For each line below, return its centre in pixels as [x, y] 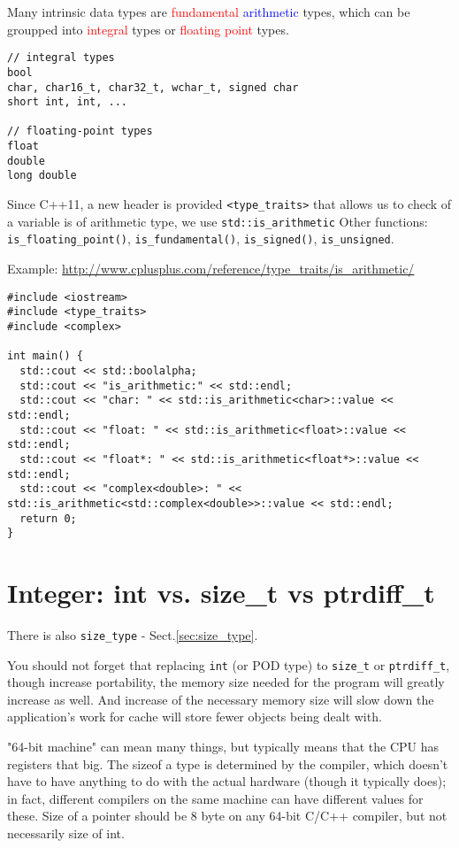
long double [42, 176]
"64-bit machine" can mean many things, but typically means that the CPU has [223, 747]
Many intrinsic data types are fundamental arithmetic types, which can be [209, 12]
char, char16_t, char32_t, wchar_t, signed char [153, 87]
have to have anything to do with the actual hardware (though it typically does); [227, 781]
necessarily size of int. [66, 833]
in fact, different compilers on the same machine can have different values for [215, 798]
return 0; [48, 518]
